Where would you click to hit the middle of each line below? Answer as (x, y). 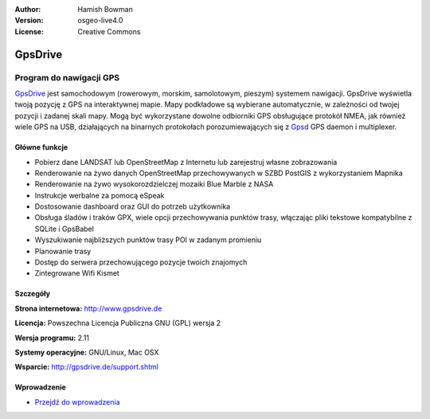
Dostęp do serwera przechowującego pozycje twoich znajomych (141, 262)
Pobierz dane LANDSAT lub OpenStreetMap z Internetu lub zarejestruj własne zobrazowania (186, 162)
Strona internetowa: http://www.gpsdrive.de (88, 308)
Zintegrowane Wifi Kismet (77, 273)
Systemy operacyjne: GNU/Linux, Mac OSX (87, 352)
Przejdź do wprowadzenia (77, 401)
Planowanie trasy (63, 251)
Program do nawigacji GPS (67, 77)
